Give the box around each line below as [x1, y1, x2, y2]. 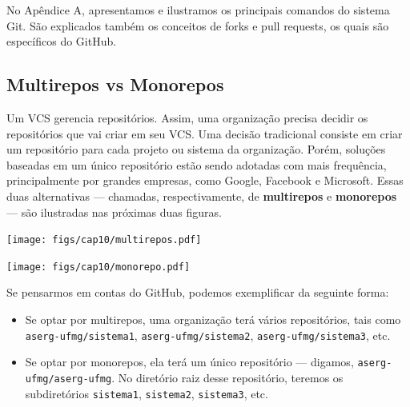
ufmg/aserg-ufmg [25, 373, 112, 385]
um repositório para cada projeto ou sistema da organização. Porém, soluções [6, 141, 386, 158]
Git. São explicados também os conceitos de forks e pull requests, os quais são [6, 17, 389, 34]
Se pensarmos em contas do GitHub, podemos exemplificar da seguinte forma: [6, 284, 389, 301]
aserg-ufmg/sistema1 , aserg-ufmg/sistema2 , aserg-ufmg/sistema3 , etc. [25, 326, 391, 343]
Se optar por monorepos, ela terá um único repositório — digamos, [25, 353, 354, 370]
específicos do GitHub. [6, 33, 117, 50]
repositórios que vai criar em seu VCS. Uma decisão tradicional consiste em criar [6, 125, 403, 142]
